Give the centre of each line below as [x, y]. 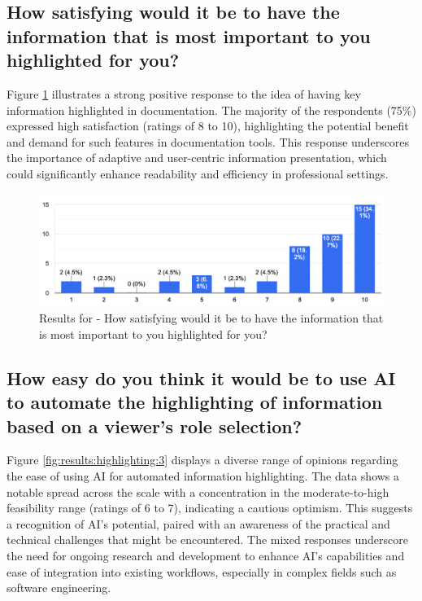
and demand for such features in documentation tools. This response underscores [208, 141]
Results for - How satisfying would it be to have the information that [211, 318]
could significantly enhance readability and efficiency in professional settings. [198, 173]
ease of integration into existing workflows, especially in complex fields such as [202, 571]
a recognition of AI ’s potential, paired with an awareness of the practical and [198, 523]
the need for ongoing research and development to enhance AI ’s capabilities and [206, 555]
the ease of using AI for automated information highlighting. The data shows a [203, 476]
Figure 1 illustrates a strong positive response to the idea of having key [184, 93]
